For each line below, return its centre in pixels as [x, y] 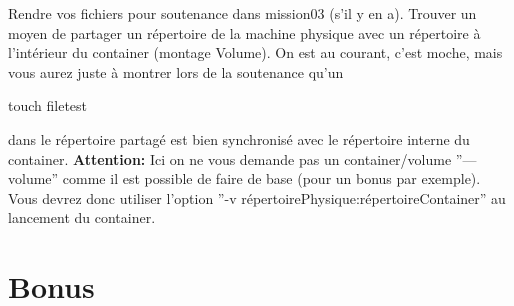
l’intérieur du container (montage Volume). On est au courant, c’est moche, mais [255, 52]
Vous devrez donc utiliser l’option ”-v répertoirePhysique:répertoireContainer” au [257, 197]
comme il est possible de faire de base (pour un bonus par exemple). [271, 178]
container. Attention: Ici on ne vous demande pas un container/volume [230, 158]
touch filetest [48, 105]
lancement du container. [82, 217]
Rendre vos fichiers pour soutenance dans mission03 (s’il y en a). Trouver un [242, 13]
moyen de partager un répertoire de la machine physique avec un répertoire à [244, 32]
